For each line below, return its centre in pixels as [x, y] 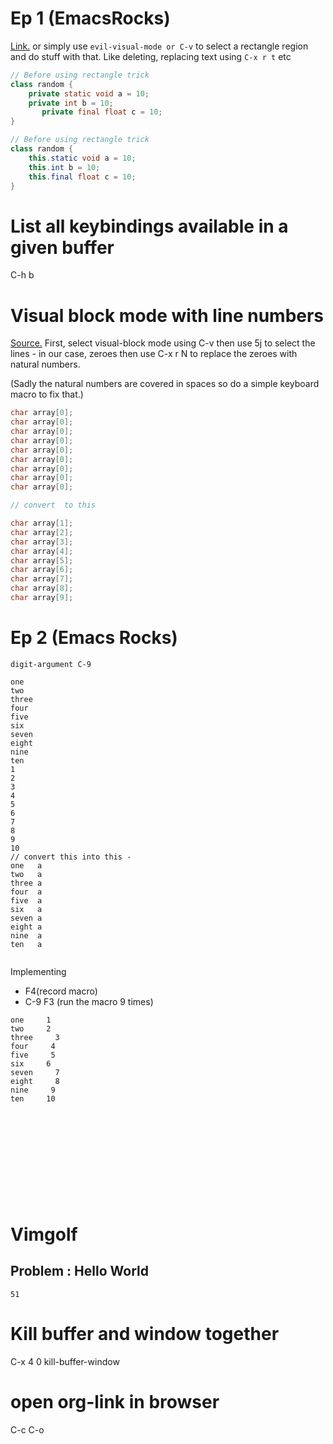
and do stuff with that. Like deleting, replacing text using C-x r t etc [151, 56]
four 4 [33, 1046]
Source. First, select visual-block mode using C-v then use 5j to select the [163, 343]
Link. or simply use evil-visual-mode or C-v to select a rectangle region [159, 46]
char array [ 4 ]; [42, 551]
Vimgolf [44, 1234]
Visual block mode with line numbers [167, 315]
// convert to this [53, 505]
